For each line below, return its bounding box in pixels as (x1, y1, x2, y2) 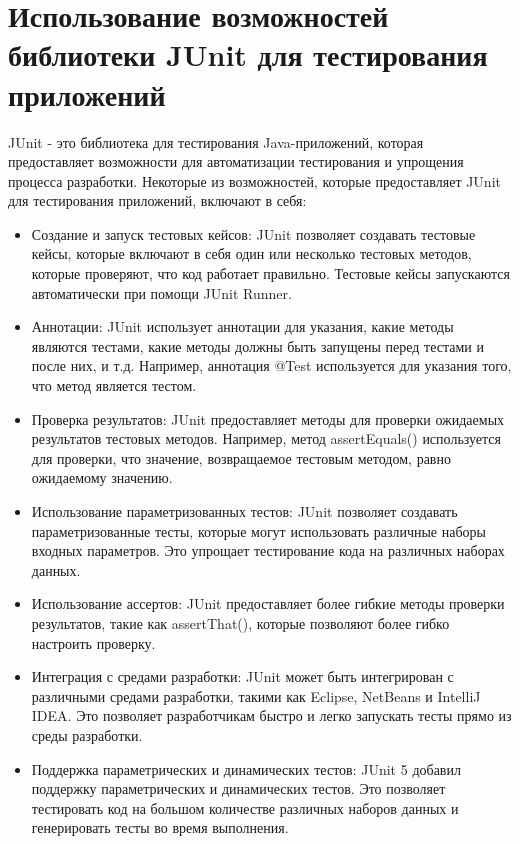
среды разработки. (31, 724, 143, 745)
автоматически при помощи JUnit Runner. (31, 282, 292, 303)
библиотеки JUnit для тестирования (8, 34, 488, 75)
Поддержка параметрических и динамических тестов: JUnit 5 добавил (31, 758, 461, 779)
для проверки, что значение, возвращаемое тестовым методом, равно (31, 447, 451, 468)
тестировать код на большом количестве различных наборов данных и (31, 797, 459, 818)
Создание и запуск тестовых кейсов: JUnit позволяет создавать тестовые (31, 223, 476, 244)
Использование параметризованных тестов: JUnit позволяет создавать (31, 501, 458, 521)
